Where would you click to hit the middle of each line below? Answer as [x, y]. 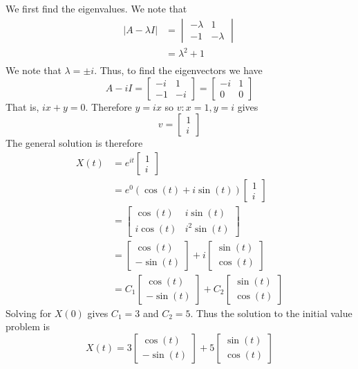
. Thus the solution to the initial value [271, 313]
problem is [28, 326]
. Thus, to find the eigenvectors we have [178, 70]
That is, [22, 106]
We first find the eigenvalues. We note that [96, 8]
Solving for [29, 313]
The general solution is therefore [74, 143]
